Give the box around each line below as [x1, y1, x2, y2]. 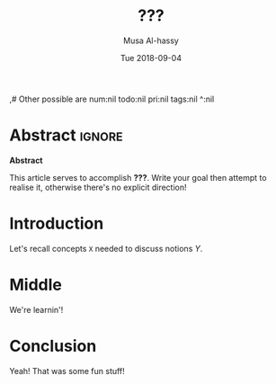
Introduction [9, 213, 104, 234]
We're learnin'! [9, 304, 64, 315]
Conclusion [9, 335, 97, 356]
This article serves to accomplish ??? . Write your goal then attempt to [9, 172, 267, 183]
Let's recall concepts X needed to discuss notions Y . [9, 243, 203, 254]
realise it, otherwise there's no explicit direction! [9, 182, 187, 192]
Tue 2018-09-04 [120, 52, 183, 63]
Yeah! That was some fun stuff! [9, 365, 126, 376]
